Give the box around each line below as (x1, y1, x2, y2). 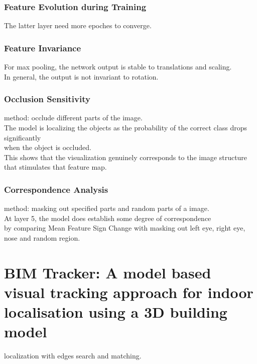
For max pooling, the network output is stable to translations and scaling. (4, 61, 232, 72)
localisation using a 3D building (4, 302, 227, 322)
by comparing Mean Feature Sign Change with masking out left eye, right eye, (4, 223, 245, 233)
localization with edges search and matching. (4, 350, 142, 361)
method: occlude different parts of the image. (4, 112, 143, 123)
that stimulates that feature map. (4, 162, 107, 172)
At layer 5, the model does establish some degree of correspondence (4, 212, 211, 223)
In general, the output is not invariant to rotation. (4, 71, 159, 82)
